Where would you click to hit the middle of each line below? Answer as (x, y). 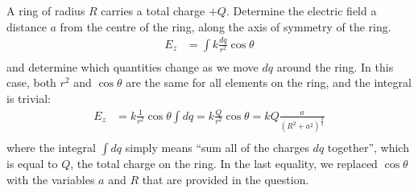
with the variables (51, 180)
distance (27, 26)
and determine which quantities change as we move (132, 66)
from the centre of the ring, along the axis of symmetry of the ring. (226, 26)
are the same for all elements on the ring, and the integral (269, 82)
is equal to (32, 164)
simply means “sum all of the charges (217, 148)
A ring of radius (46, 10)
